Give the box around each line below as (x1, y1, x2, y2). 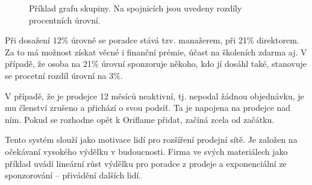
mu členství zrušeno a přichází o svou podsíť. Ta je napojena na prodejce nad (5, 101, 291, 114)
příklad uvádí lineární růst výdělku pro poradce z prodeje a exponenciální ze (5, 157, 287, 169)
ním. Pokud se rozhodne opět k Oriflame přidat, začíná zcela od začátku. (5, 113, 275, 125)
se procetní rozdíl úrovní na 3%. (5, 69, 123, 81)
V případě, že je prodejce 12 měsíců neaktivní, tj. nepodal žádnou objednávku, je (5, 89, 304, 102)
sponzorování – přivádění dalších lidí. (5, 169, 142, 181)
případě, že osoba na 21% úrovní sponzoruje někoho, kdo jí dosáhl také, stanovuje (5, 57, 307, 70)
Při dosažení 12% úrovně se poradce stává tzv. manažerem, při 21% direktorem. (5, 34, 299, 46)
